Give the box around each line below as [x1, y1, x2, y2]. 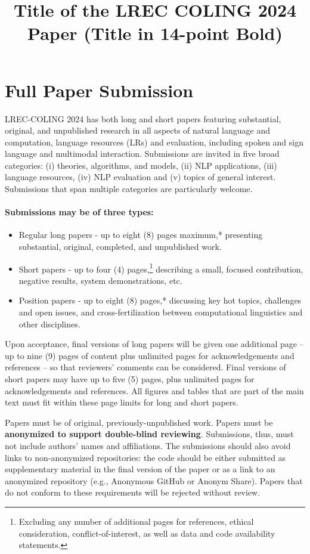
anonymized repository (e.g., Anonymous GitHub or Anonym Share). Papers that [5, 474, 303, 487]
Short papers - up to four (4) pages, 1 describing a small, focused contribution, [18, 261, 303, 275]
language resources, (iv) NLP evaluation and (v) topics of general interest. [5, 171, 276, 183]
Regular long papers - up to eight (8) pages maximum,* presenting [18, 228, 263, 241]
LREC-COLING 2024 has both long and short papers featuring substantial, [5, 112, 281, 125]
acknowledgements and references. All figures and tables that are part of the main [5, 384, 304, 397]
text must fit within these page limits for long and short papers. [5, 396, 238, 408]
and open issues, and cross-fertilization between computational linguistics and [18, 306, 303, 318]
